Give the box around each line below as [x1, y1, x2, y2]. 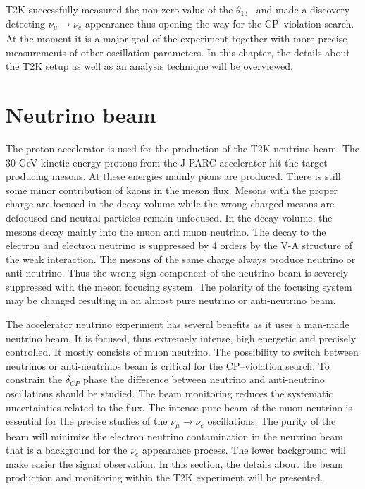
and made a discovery [256, 2, 350, 16]
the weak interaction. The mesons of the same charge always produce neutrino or [6, 251, 356, 266]
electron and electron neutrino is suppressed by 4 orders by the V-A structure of [6, 238, 352, 253]
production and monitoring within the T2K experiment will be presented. [6, 470, 323, 485]
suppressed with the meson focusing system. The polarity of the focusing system [6, 279, 352, 294]
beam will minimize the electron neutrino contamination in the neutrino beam [6, 428, 343, 443]
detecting [6, 16, 45, 30]
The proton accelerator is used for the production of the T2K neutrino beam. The [6, 140, 360, 155]
